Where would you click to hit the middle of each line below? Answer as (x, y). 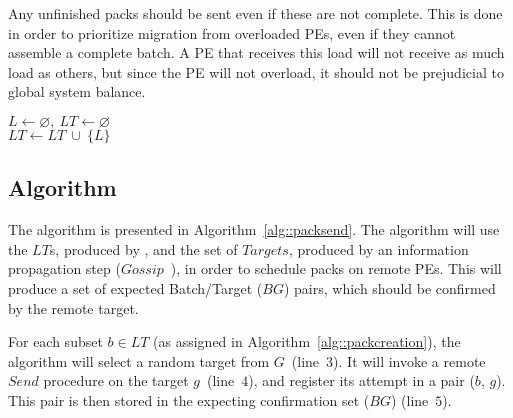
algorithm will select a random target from (139, 360)
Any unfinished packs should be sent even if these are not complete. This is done (255, 13)
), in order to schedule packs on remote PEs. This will (336, 268)
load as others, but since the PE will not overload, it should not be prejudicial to (256, 71)
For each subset (55, 341)
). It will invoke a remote (409, 360)
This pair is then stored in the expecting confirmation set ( (189, 399)
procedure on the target (116, 380)
